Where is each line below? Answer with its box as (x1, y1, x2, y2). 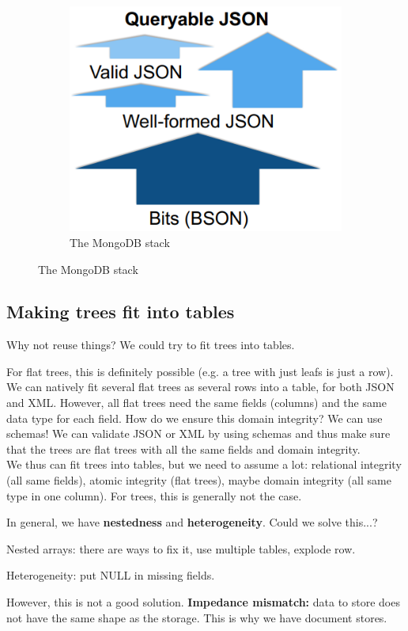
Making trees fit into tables (6, 299, 235, 324)
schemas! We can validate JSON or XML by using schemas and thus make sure (6, 425, 391, 442)
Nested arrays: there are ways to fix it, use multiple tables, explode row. (6, 540, 356, 557)
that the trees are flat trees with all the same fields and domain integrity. (6, 440, 361, 457)
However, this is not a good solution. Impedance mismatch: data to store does (6, 594, 400, 610)
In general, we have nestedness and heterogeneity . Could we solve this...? (6, 514, 378, 530)
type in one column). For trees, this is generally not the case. (6, 487, 302, 504)
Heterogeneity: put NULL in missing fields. (6, 567, 215, 583)
